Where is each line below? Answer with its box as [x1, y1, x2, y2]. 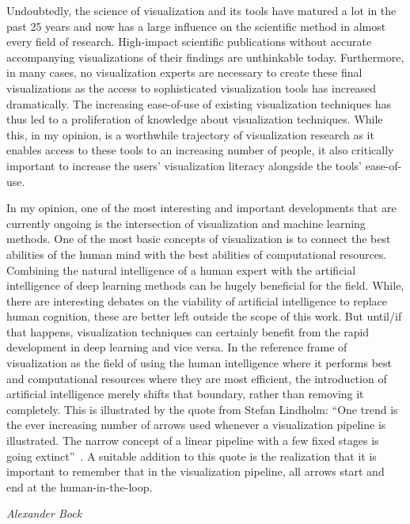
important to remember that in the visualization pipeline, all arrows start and [6, 463, 385, 480]
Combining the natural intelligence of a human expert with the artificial [6, 261, 356, 278]
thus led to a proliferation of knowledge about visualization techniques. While [6, 111, 383, 127]
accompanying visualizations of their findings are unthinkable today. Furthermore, [6, 48, 404, 65]
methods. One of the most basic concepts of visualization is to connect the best [6, 230, 391, 247]
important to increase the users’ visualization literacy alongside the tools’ [6, 157, 363, 173]
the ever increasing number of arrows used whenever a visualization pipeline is [6, 416, 386, 433]
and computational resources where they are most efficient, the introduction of [6, 370, 387, 386]
